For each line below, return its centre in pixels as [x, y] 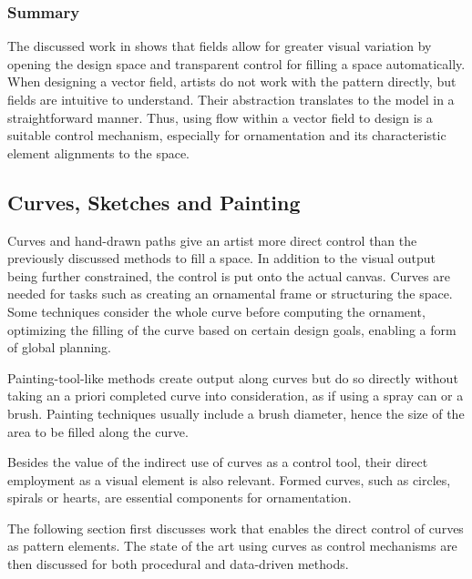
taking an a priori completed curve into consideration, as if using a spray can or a [236, 396]
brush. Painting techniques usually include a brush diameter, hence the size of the [236, 413]
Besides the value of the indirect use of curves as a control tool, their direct [218, 462]
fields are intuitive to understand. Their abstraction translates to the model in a [231, 99]
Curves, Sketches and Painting [154, 202]
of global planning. [59, 347]
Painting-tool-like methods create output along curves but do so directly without [233, 377]
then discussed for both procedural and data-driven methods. [178, 564]
